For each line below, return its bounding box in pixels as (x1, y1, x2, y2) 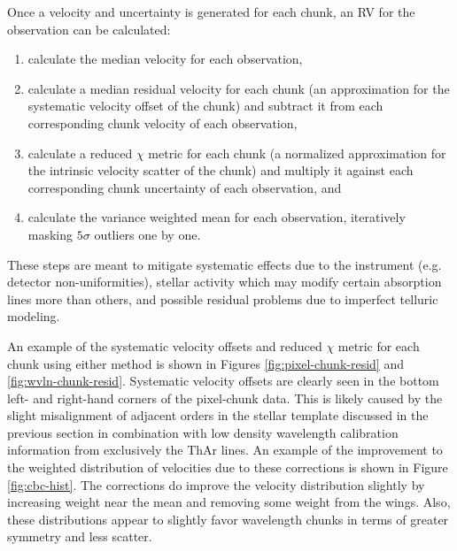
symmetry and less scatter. (7, 527, 152, 546)
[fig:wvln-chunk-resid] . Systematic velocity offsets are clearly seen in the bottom (7, 371, 439, 390)
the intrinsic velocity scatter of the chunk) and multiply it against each (27, 161, 414, 180)
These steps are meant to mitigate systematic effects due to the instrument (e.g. (7, 255, 442, 273)
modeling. (7, 307, 60, 325)
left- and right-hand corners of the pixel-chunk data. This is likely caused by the (7, 388, 443, 407)
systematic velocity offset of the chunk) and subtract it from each (27, 96, 383, 115)
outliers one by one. (94, 225, 201, 243)
